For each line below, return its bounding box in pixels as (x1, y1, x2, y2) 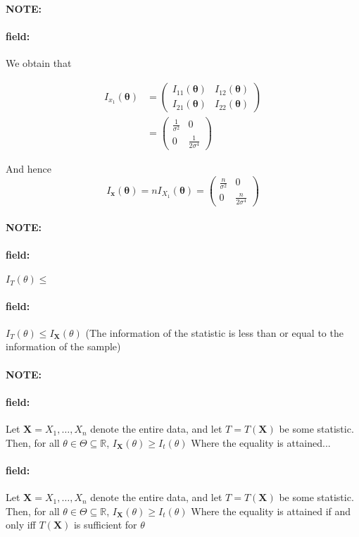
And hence (6, 161, 51, 176)
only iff (6, 517, 36, 532)
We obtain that (6, 55, 72, 70)
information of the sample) (6, 339, 121, 354)
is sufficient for (73, 517, 137, 532)
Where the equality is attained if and (191, 503, 351, 518)
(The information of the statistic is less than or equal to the (85, 325, 344, 340)
